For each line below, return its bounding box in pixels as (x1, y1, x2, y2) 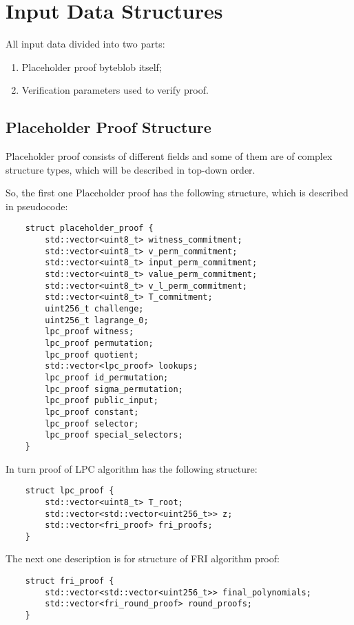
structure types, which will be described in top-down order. (6, 162, 256, 176)
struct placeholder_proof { (25, 223, 154, 234)
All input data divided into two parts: (6, 37, 165, 51)
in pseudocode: (6, 198, 68, 213)
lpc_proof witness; (45, 327, 134, 337)
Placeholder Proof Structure (6, 116, 211, 138)
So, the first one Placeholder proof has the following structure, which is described (6, 185, 348, 200)
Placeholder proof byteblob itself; (21, 59, 162, 74)
